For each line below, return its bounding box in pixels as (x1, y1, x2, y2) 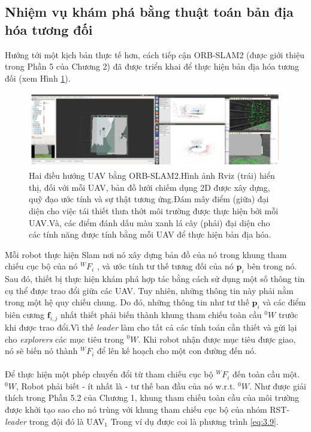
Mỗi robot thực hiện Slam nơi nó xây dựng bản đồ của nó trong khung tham (5, 248, 287, 260)
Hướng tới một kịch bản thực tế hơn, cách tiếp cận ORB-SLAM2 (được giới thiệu (5, 48, 304, 61)
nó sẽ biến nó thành (5, 344, 78, 357)
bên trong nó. (247, 260, 297, 272)
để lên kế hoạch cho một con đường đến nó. (96, 344, 256, 357)
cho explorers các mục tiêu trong (5, 332, 124, 345)
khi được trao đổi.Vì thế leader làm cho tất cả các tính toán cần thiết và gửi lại (5, 320, 297, 333)
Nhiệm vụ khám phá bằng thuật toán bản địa (5, 2, 294, 21)
